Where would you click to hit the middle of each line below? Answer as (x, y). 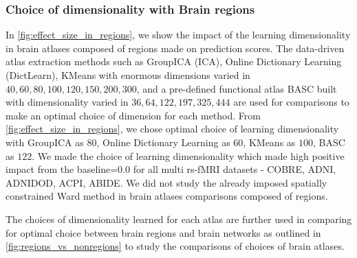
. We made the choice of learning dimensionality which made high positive (188, 155)
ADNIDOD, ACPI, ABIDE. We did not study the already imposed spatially (166, 182)
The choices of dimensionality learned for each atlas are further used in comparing (179, 219)
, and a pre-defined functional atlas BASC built (237, 88)
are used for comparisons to (291, 102)
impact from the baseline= (62, 169)
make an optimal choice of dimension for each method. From (133, 115)
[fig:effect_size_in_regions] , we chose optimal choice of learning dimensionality (172, 129)
